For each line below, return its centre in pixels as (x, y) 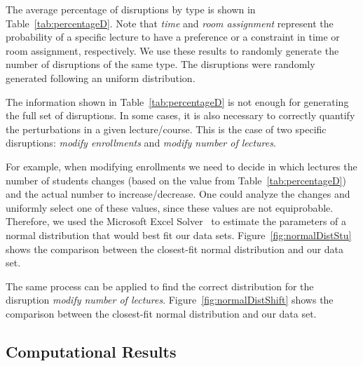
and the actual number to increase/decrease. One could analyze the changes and (178, 194)
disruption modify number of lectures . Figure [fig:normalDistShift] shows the (170, 300)
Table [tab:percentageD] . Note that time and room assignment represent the (170, 23)
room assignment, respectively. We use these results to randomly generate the (172, 50)
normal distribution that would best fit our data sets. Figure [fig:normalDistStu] (179, 235)
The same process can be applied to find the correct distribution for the (160, 286)
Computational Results (91, 351)
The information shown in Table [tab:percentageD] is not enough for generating (177, 101)
